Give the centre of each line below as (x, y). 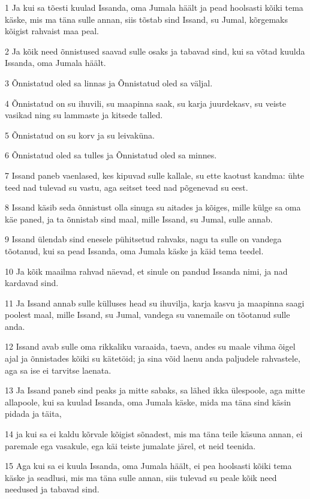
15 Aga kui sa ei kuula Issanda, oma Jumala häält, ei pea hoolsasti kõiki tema (148, 466)
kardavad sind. (32, 283)
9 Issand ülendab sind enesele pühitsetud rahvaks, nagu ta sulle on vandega (143, 239)
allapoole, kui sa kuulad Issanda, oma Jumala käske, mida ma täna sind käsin (148, 402)
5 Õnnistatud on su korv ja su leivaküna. (80, 135)
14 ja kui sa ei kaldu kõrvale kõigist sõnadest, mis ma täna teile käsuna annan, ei (154, 434)
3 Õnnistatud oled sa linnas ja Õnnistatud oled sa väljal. (109, 82)
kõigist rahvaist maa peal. (52, 31)
